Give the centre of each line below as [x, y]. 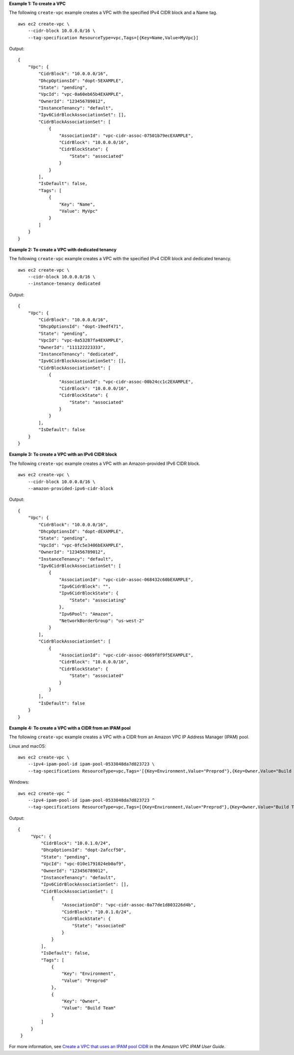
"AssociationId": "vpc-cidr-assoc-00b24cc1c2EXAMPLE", [126, 381]
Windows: [19, 782]
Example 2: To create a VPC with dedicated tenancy [63, 249]
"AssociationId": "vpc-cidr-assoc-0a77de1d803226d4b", [129, 905]
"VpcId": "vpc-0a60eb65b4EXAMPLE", [81, 94]
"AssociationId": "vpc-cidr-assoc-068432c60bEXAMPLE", [126, 580]
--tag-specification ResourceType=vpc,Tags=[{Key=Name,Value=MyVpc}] [113, 38]
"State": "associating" [98, 600]
